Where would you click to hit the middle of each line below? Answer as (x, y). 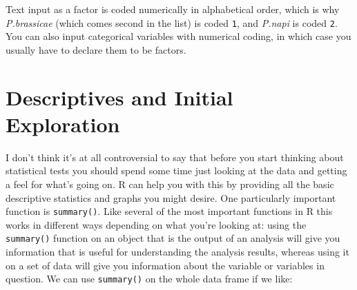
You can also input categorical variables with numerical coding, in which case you (178, 36)
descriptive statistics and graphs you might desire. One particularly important (171, 197)
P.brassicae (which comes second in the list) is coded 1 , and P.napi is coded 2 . (172, 22)
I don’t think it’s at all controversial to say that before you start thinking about (175, 157)
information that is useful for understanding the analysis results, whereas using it (177, 252)
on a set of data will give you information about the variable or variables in (165, 265)
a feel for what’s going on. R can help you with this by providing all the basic (170, 184)
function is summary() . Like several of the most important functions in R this (169, 211)
